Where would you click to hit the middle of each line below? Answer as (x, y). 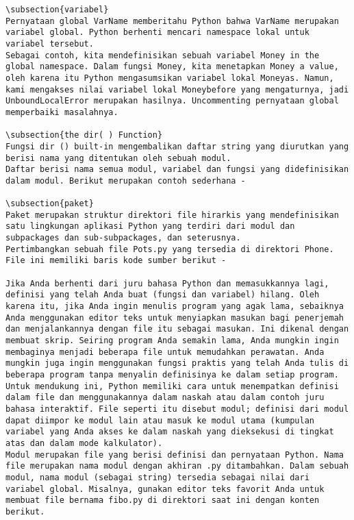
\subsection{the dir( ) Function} (84, 135)
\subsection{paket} (50, 204)
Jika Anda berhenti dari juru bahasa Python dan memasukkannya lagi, (167, 283)
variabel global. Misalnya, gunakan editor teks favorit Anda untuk (165, 489)
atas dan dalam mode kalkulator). (84, 443)
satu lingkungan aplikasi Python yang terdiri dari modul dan (150, 226)
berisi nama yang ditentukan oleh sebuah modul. (118, 158)
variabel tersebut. (50, 44)
